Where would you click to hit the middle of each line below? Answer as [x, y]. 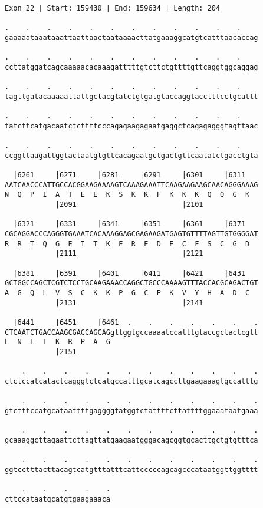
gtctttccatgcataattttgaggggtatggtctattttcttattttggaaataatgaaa [131, 410]
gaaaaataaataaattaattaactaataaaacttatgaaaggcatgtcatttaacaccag [131, 37]
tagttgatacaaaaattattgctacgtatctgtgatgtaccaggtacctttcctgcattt [131, 96]
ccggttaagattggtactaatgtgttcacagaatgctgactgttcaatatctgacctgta [131, 155]
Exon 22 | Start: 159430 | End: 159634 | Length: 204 [113, 8]
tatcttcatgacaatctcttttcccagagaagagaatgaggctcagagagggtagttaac [131, 126]
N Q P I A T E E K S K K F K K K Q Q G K [127, 195]
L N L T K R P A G [57, 342]
